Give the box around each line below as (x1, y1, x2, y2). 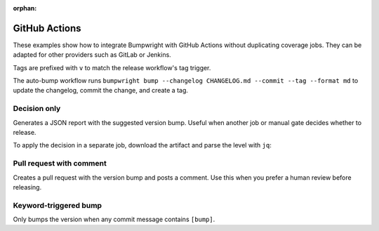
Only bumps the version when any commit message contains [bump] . (13, 215, 215, 224)
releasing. (13, 183, 42, 191)
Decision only (13, 104, 61, 114)
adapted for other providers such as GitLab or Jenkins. (13, 51, 171, 59)
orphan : (13, 4, 37, 12)
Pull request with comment (13, 159, 107, 169)
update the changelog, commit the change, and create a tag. (13, 86, 189, 95)
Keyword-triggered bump (13, 200, 102, 210)
